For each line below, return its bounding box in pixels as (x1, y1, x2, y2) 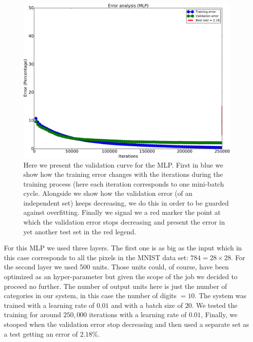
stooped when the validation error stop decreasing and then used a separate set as (4, 319, 249, 329)
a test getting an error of (4, 328, 78, 339)
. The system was (195, 290, 247, 301)
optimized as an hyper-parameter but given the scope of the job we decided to (4, 271, 237, 282)
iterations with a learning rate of (89, 309, 187, 320)
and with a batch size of (111, 300, 183, 310)
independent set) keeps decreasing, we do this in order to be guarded (23, 197, 229, 208)
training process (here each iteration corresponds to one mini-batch (23, 178, 224, 189)
